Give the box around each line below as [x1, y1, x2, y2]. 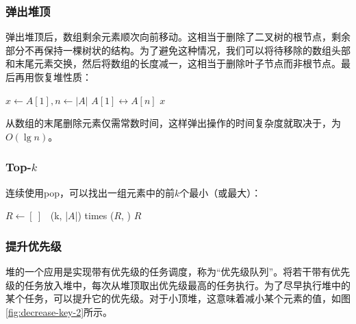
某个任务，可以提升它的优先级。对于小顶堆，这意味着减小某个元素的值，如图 [5, 291, 351, 306]
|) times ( [75, 208, 114, 223]
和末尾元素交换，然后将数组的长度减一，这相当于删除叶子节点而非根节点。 [5, 56, 341, 71]
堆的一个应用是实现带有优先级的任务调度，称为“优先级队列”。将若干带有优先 [5, 264, 351, 278]
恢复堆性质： [34, 70, 92, 84]
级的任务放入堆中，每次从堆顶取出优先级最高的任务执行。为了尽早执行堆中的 [5, 277, 351, 292]
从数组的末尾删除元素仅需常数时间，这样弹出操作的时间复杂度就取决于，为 [5, 116, 341, 130]
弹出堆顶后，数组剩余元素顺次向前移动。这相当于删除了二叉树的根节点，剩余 [5, 29, 351, 44]
